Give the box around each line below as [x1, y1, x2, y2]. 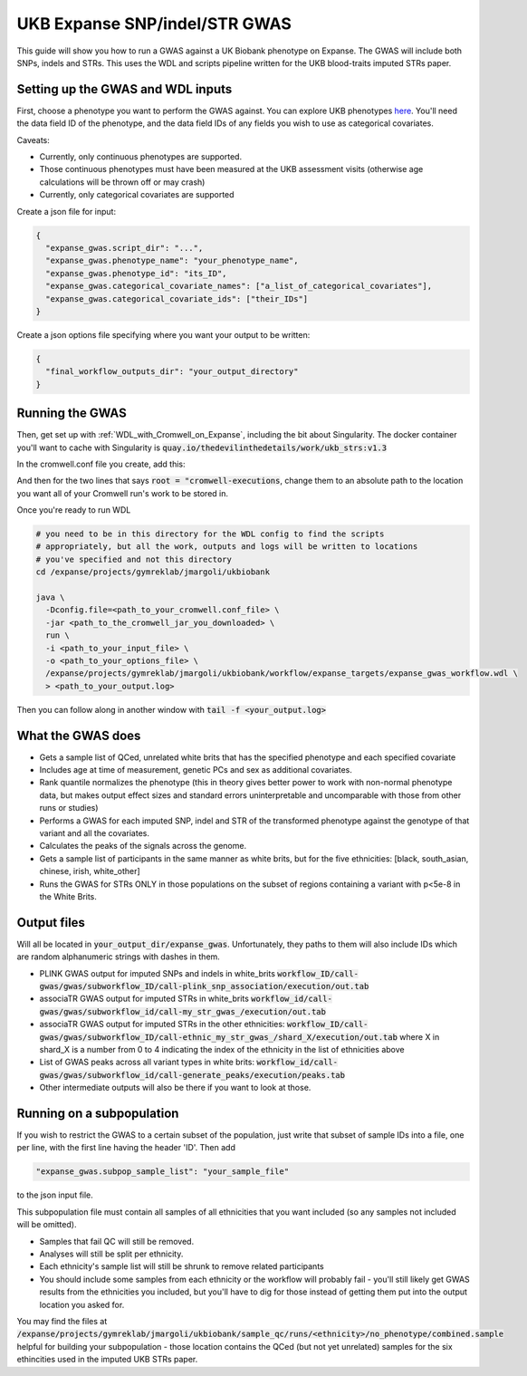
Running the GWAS [16, 406, 127, 421]
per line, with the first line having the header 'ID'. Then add [16, 1142, 235, 1153]
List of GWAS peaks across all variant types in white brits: [39, 1056, 255, 1068]
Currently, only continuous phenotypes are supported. [39, 151, 243, 162]
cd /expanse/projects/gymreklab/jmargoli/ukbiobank [35, 567, 271, 577]
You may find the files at [16, 1315, 108, 1326]
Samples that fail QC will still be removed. [39, 1236, 195, 1246]
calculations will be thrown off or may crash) [39, 177, 206, 188]
